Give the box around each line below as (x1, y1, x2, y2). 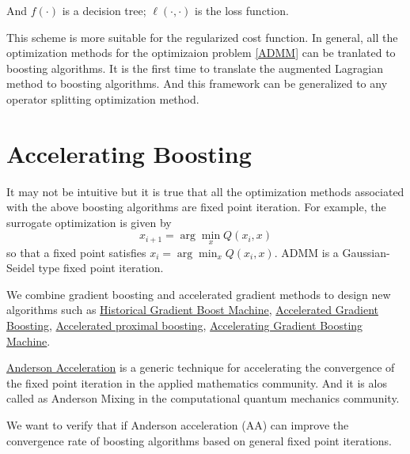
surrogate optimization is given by (6, 214, 172, 230)
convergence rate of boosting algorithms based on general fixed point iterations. (6, 432, 393, 448)
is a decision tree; (62, 2, 146, 18)
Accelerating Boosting (6, 137, 252, 169)
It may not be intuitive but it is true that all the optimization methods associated (6, 183, 404, 199)
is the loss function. (195, 2, 289, 18)
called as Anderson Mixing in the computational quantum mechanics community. (6, 390, 400, 407)
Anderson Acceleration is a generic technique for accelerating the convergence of (6, 359, 395, 376)
